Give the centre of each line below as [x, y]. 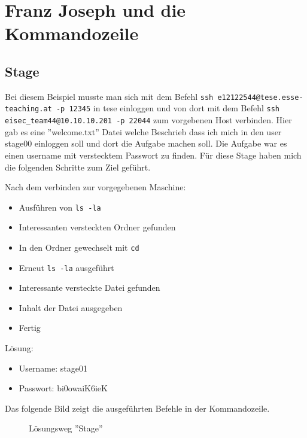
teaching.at [28, 109]
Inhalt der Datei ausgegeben [71, 307]
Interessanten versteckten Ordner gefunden [97, 227]
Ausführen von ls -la [60, 207]
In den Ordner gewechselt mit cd [79, 247]
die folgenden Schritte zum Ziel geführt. [78, 167]
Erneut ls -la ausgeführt [66, 267]
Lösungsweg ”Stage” [66, 428]
